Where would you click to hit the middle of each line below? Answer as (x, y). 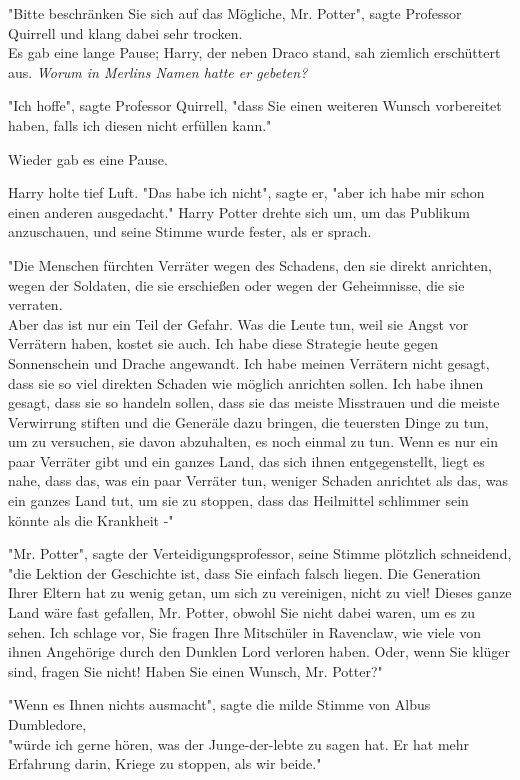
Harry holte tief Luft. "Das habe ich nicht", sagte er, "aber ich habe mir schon (246, 192)
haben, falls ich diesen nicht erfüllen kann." (140, 124)
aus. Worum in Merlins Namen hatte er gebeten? (158, 71)
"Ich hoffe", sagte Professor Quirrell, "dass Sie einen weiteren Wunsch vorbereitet (255, 105)
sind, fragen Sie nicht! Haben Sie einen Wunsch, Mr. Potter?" (195, 670)
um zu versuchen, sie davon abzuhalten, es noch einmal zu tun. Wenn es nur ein (253, 441)
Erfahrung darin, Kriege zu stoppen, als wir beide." (165, 763)
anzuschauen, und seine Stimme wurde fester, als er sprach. (190, 231)
